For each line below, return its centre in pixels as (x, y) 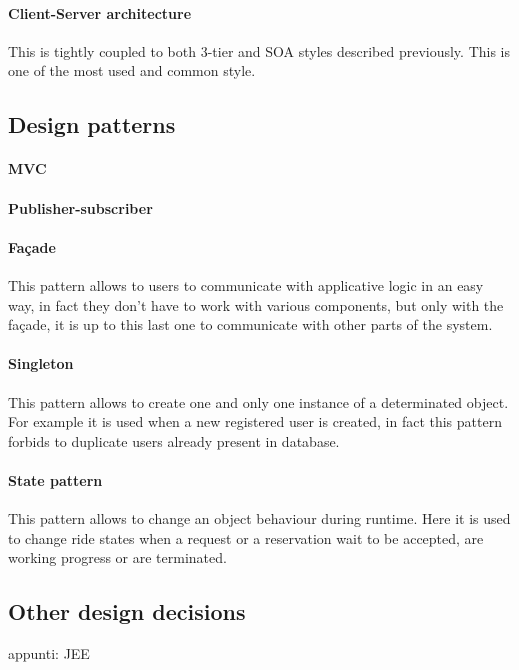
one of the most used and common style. (132, 70)
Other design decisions (127, 611)
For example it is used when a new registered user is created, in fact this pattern (255, 421)
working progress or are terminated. (117, 557)
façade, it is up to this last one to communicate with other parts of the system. (250, 324)
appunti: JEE (49, 653)
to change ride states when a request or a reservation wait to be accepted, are (246, 537)
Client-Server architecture (100, 12)
